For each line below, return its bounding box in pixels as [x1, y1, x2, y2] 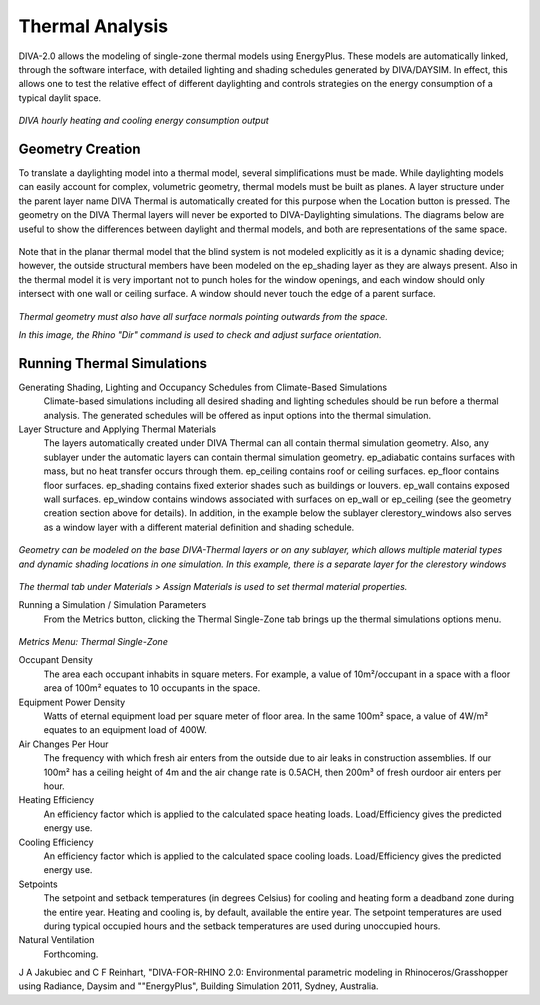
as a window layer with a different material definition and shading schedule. [43, 521, 355, 533]
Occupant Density [18, 654, 94, 666]
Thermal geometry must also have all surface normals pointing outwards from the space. [18, 310, 389, 322]
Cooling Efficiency [18, 836, 94, 848]
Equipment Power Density [18, 696, 126, 708]
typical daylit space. [18, 91, 102, 104]
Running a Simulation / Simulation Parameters [18, 599, 207, 611]
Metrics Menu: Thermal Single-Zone [18, 636, 169, 648]
